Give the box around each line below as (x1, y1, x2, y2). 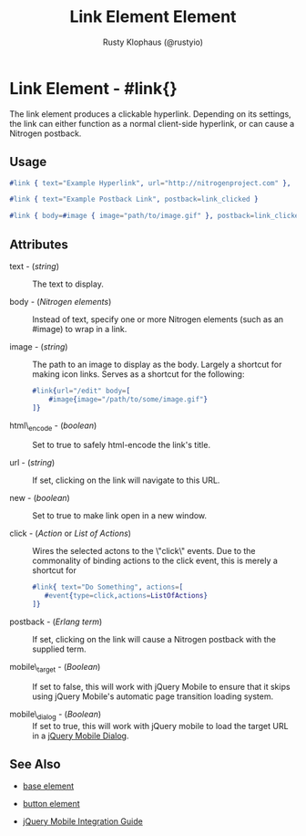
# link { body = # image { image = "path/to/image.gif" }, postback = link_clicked (9, 212, 303, 221)
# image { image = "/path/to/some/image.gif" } (48, 394, 208, 403)
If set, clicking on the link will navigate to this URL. (32, 475, 220, 486)
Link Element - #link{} (9, 78, 178, 99)
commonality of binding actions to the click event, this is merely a (32, 555, 278, 567)
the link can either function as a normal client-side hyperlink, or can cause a (9, 118, 295, 129)
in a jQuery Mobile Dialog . (32, 730, 129, 741)
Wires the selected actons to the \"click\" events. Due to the (32, 546, 257, 557)
